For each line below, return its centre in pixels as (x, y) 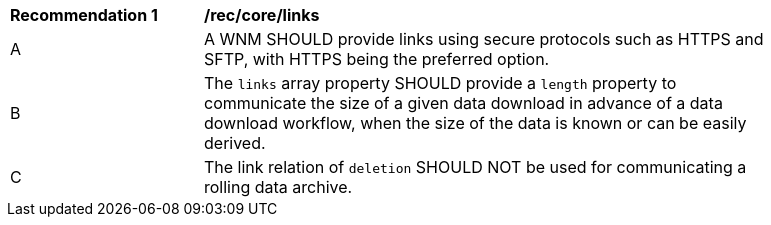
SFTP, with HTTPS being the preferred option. (377, 59)
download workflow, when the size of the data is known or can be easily (475, 123)
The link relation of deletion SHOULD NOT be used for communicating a (475, 167)
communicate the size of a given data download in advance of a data (463, 103)
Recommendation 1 (84, 15)
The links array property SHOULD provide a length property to (440, 83)
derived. (235, 143)
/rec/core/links (262, 15)
